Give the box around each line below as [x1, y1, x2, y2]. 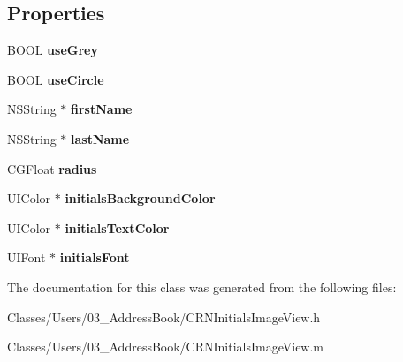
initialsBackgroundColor [65, 189, 216, 207]
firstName [71, 100, 133, 118]
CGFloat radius [7, 159, 97, 177]
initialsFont [59, 248, 130, 267]
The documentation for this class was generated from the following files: [7, 277, 397, 296]
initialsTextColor [65, 218, 170, 237]
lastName [71, 129, 130, 147]
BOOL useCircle [7, 70, 104, 88]
